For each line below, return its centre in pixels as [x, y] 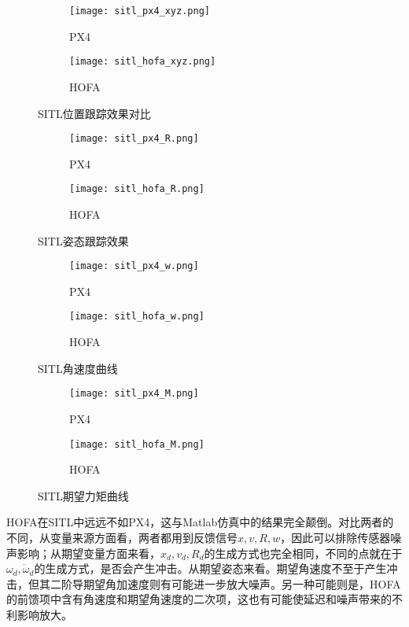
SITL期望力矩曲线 [83, 495]
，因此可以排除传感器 [335, 537]
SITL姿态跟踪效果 [83, 240]
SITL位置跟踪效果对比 [94, 113]
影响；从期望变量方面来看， [88, 553]
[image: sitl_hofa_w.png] [137, 317]
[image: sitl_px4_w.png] [134, 266]
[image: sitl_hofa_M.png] [137, 444]
